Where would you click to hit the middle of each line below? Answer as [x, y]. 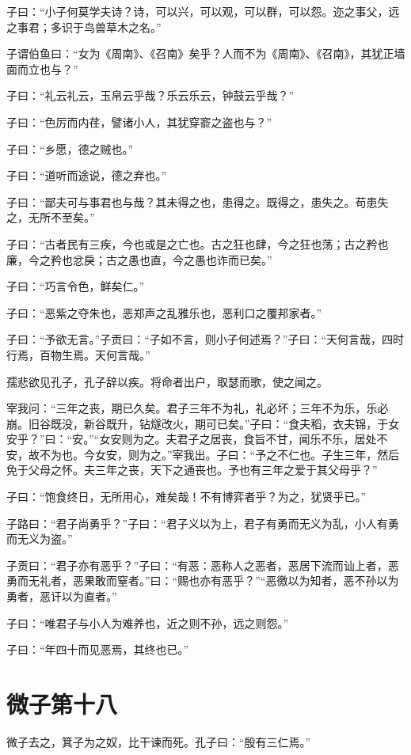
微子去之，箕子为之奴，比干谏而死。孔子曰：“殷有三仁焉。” [159, 741]
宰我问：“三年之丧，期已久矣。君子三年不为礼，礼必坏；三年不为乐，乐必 [198, 408]
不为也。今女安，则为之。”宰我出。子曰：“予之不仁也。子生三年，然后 [219, 454]
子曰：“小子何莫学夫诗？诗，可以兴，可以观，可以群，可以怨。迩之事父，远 [203, 11]
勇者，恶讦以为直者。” [62, 596]
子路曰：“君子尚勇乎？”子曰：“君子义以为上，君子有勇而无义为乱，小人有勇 [203, 523]
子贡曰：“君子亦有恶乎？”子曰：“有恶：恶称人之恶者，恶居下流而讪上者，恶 [203, 565]
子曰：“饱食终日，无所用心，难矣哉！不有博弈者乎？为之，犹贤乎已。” [186, 497]
